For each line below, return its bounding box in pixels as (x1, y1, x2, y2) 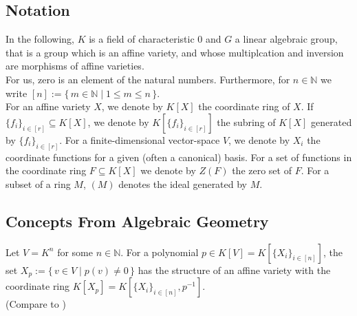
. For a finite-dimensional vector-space (59, 132, 220, 147)
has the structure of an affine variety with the (138, 262, 331, 277)
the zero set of (232, 163, 292, 178)
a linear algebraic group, (235, 32, 338, 46)
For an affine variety (6, 99, 91, 114)
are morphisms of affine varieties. (6, 59, 144, 73)
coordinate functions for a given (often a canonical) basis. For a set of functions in (6, 149, 352, 164)
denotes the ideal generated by (118, 176, 248, 191)
